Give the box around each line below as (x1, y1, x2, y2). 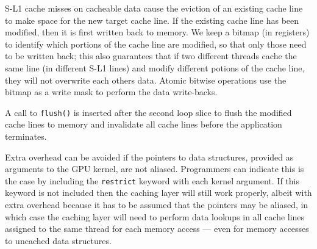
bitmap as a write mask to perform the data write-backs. (5, 85, 218, 98)
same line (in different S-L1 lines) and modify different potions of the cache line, (5, 61, 305, 74)
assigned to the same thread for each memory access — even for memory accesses (5, 222, 309, 235)
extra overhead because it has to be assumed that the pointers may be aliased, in (5, 198, 308, 211)
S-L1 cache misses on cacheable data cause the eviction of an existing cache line (5, 2, 303, 14)
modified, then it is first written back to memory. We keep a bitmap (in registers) (5, 26, 310, 38)
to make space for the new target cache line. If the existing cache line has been (5, 13, 299, 26)
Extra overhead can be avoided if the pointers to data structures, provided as (5, 150, 294, 163)
